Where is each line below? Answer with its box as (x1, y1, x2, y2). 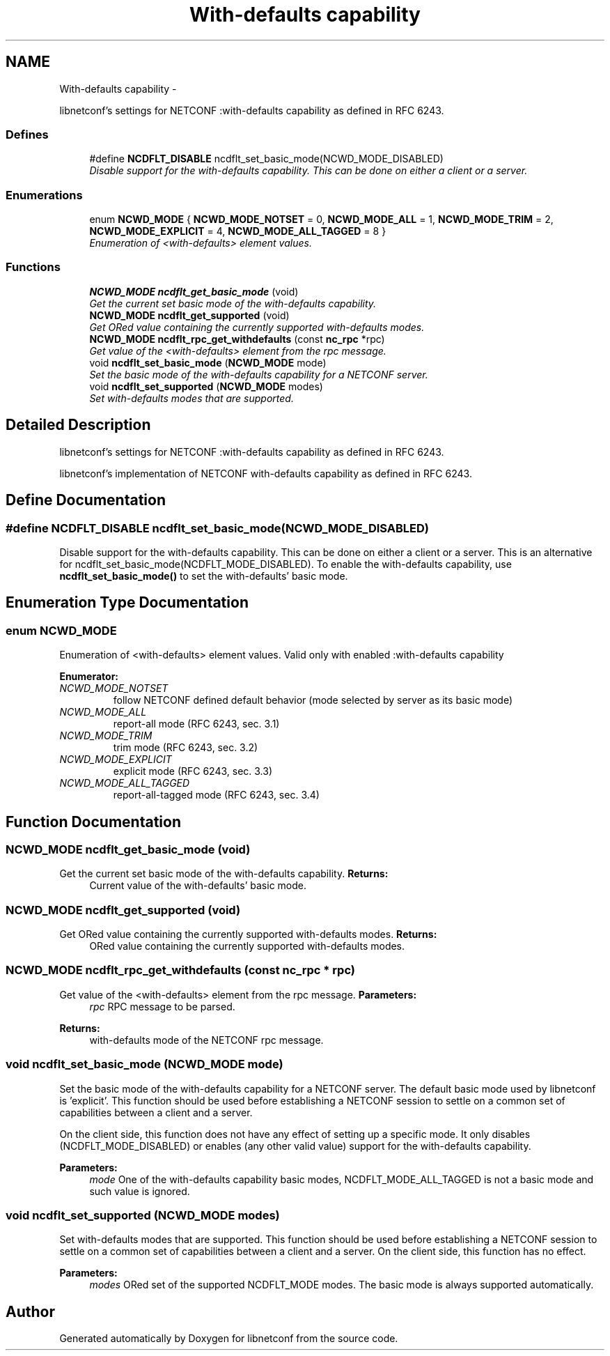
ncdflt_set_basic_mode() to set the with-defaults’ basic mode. (59, 569, 348, 582)
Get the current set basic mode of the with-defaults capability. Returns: (59, 868, 389, 880)
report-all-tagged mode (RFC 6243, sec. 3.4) (113, 789, 320, 801)
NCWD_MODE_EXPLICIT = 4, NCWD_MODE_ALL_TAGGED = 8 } (89, 225, 386, 238)
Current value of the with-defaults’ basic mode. (89, 879, 306, 892)
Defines (6, 127, 49, 141)
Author (6, 1302, 55, 1320)
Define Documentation (6, 491, 166, 509)
